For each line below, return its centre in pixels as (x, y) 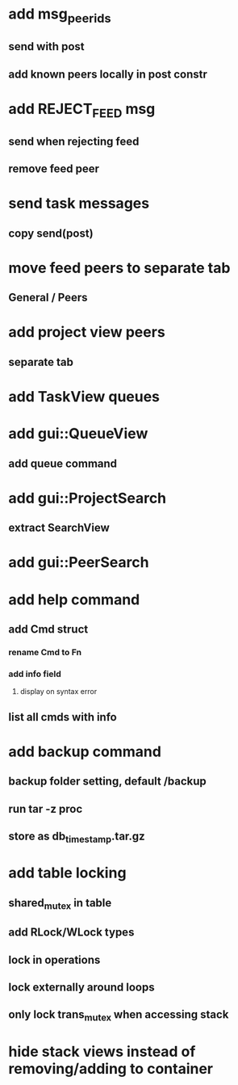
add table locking (67, 873)
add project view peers (87, 332)
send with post (46, 46)
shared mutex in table (60, 904)
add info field (35, 674)
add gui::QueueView (78, 434)
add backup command (85, 751)
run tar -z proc (46, 809)
